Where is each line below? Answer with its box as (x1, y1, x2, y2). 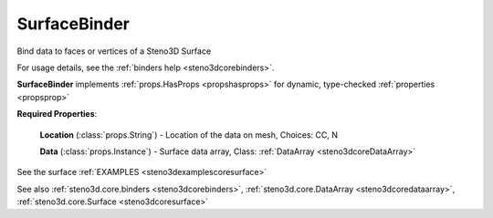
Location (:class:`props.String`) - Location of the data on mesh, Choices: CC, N (39, 129, 338, 140)
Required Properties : (16, 109, 98, 119)
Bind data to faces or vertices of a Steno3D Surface (16, 46, 212, 57)
